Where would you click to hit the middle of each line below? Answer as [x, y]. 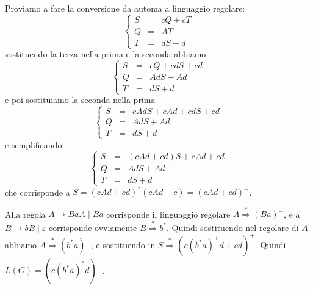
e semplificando [34, 144]
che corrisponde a [38, 192]
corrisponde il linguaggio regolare [168, 214]
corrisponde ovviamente [93, 227]
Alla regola [25, 214]
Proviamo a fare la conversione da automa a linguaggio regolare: [125, 8]
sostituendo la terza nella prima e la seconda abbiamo [106, 54]
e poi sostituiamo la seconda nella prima [80, 100]
